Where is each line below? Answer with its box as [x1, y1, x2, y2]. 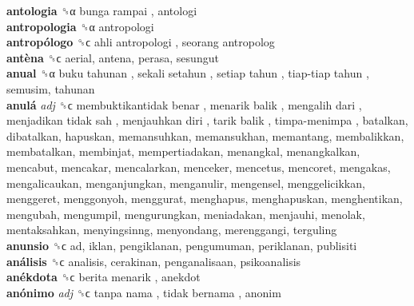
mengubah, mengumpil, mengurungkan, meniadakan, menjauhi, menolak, [6, 205, 365, 222]
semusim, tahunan [6, 80, 95, 97]
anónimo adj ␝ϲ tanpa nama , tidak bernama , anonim [6, 284, 281, 300]
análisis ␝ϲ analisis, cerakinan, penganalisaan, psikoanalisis [6, 252, 301, 269]
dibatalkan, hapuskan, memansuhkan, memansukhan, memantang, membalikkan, [6, 127, 404, 144]
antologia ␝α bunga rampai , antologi [6, 2, 197, 18]
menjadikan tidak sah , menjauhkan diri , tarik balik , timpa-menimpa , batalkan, [6, 112, 408, 129]
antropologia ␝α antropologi [6, 18, 154, 34]
